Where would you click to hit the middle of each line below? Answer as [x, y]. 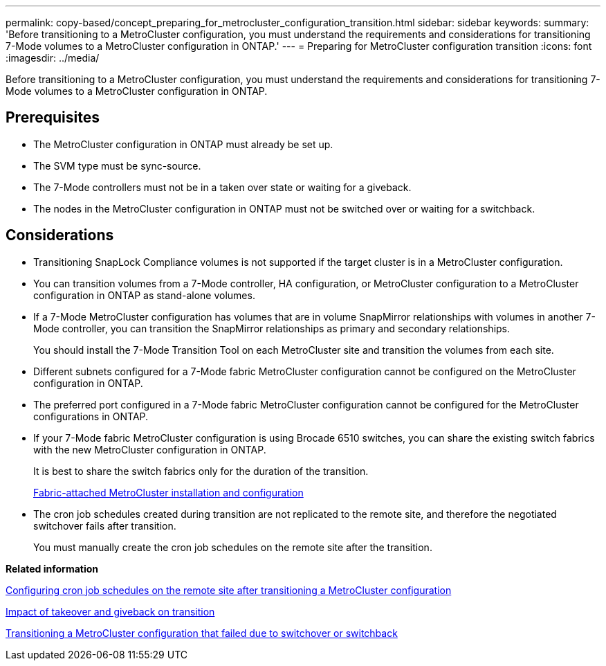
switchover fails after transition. [105, 525]
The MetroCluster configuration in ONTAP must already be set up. [183, 144]
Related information [52, 568]
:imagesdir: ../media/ [53, 58]
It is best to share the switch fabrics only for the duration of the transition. [201, 471]
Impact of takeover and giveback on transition [110, 611]
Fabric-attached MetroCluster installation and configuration [168, 492]
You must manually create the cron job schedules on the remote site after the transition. [233, 547]
